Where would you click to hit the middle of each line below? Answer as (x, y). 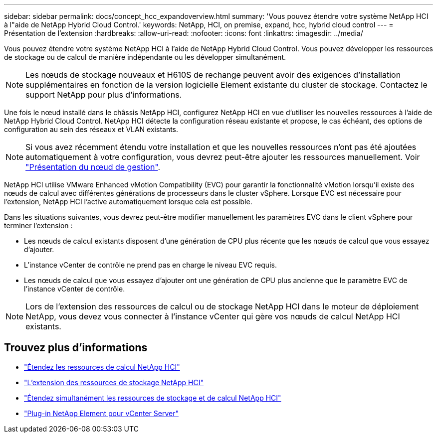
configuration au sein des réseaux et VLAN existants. (91, 129)
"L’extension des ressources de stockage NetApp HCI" (114, 382)
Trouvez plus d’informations (76, 348)
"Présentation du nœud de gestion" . (93, 167)
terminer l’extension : (38, 225)
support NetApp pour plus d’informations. (104, 95)
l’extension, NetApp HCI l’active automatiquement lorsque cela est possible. (128, 202)
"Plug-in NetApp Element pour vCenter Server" (101, 413)
